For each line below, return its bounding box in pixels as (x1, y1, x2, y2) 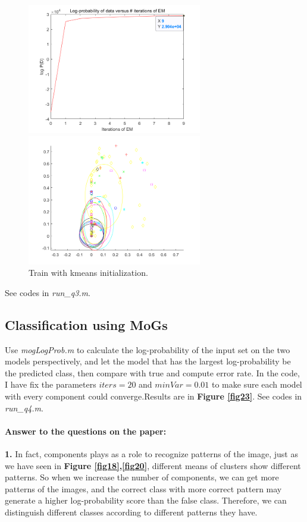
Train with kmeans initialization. (29, 266, 148, 279)
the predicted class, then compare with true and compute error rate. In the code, (5, 366, 300, 379)
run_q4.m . (5, 401, 43, 414)
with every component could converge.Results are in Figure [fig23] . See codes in (5, 389, 302, 402)
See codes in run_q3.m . (5, 286, 90, 298)
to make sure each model (212, 378, 302, 391)
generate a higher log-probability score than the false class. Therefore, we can (5, 494, 287, 507)
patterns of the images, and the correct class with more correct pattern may (5, 482, 282, 495)
